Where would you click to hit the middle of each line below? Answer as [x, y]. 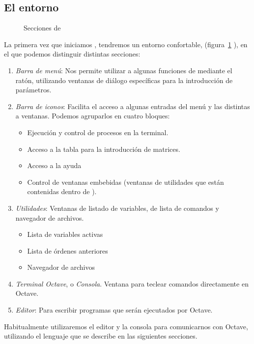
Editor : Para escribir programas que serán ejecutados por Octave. [114, 310]
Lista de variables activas [65, 234]
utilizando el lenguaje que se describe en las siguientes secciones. [101, 336]
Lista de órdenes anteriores [68, 250]
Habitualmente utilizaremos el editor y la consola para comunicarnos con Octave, [126, 326]
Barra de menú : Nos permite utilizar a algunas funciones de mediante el [124, 70]
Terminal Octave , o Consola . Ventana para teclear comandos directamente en [132, 283]
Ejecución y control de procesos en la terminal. [98, 132]
